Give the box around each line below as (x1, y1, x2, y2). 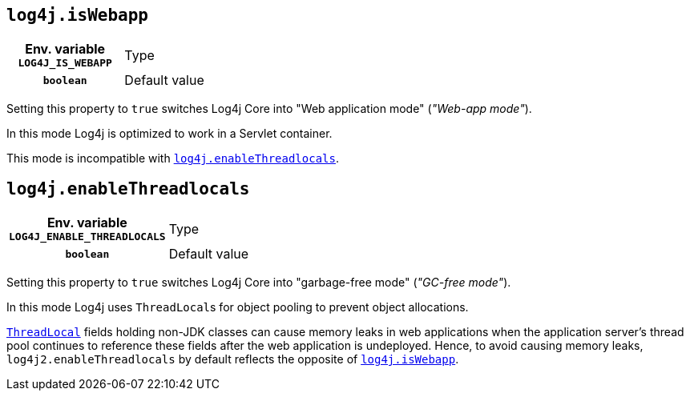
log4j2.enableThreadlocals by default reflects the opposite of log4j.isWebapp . (6, 352, 459, 367)
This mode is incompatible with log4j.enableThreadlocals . (6, 151, 339, 166)
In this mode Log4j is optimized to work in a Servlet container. (6, 126, 333, 141)
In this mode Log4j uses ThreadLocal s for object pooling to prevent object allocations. (6, 300, 469, 315)
